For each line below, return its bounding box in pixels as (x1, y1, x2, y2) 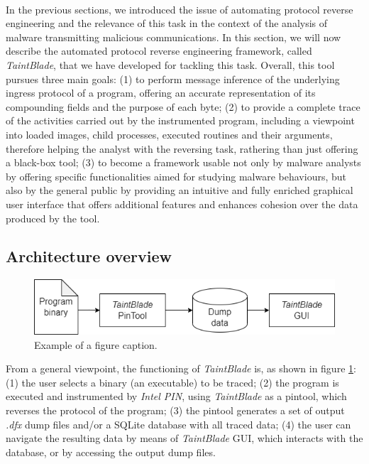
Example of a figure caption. (34, 337, 158, 352)
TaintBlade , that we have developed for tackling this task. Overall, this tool (6, 57, 335, 72)
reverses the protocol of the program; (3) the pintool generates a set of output (6, 402, 345, 417)
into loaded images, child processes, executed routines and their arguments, (6, 126, 333, 141)
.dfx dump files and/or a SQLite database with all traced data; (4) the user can (6, 416, 351, 431)
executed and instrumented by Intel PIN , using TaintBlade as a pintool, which (6, 389, 347, 404)
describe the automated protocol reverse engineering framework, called (6, 43, 312, 58)
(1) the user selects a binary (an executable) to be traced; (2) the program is (6, 374, 339, 389)
